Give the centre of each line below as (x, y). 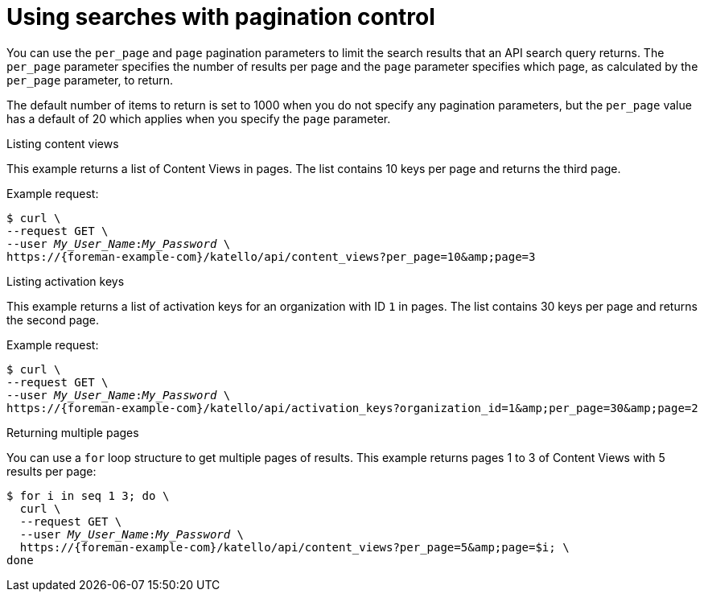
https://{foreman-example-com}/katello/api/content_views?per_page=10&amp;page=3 (271, 256)
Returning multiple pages (73, 432)
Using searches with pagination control (221, 17)
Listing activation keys (66, 281)
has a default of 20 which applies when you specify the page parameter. (199, 118)
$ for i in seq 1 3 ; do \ (88, 495)
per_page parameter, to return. (90, 80)
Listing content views (63, 143)
